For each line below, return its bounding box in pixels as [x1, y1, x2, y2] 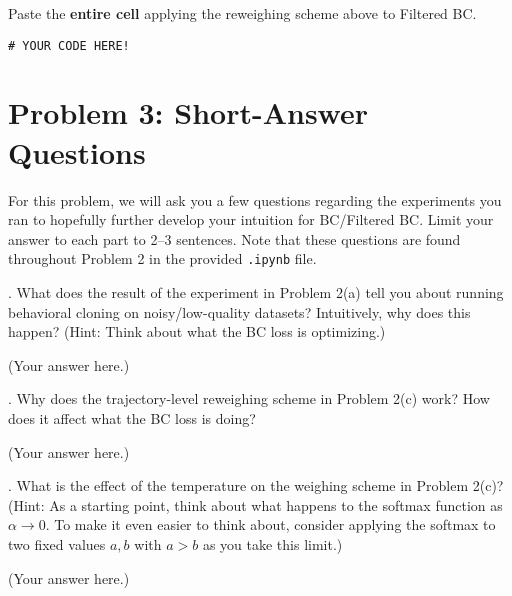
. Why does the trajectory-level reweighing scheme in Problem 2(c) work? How [8, 388, 490, 409]
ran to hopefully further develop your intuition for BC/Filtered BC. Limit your [8, 209, 494, 230]
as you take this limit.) [202, 533, 343, 554]
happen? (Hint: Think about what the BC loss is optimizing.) [8, 321, 386, 342]
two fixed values [8, 533, 106, 554]
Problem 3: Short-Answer [8, 92, 368, 133]
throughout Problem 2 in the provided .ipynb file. [8, 248, 317, 269]
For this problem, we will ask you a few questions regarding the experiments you [8, 189, 502, 210]
